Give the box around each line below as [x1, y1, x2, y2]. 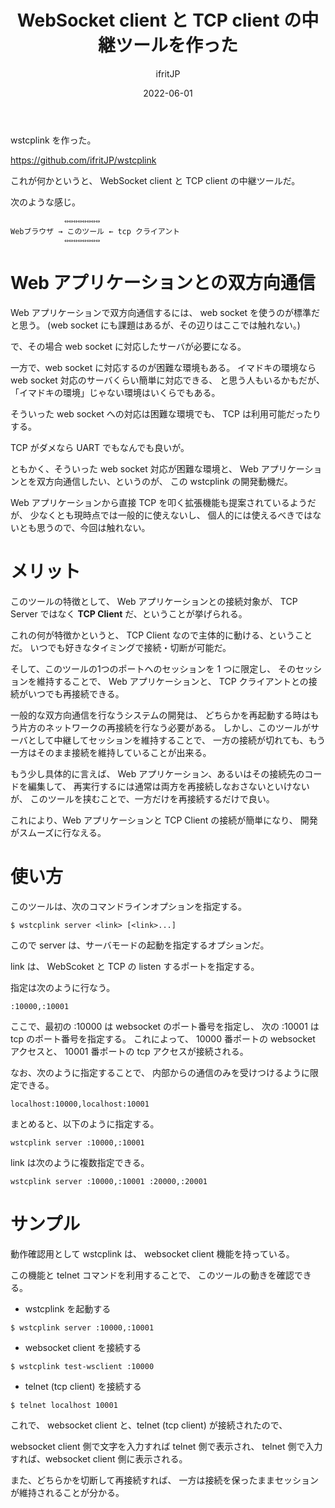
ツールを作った [114, 34, 238, 57]
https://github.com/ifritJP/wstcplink [10, 154, 157, 166]
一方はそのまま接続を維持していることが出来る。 [10, 746, 212, 758]
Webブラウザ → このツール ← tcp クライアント [10, 226, 180, 236]
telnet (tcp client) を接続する [24, 1380, 142, 1392]
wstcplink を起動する [24, 1302, 112, 1315]
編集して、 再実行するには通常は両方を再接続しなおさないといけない [27, 780, 310, 792]
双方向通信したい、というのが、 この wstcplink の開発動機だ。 [36, 475, 293, 487]
